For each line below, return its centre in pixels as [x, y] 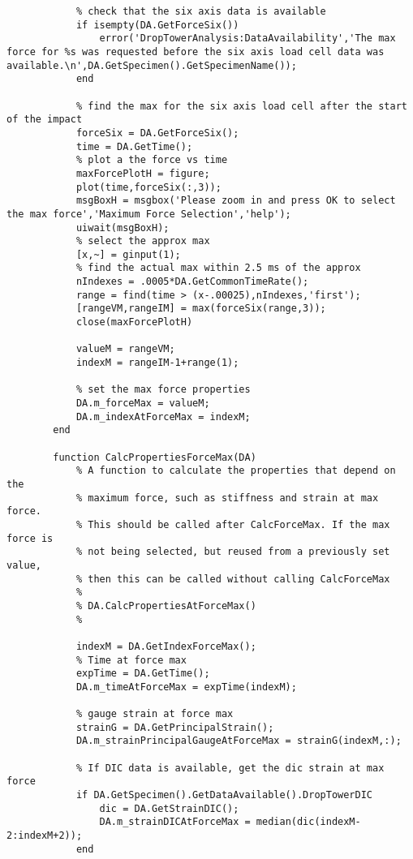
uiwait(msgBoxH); [123, 228]
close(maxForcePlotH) [134, 322]
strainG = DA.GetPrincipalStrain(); [175, 727]
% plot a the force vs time [152, 160]
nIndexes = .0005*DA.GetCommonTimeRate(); [192, 282]
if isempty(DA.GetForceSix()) [157, 25]
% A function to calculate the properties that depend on [236, 471]
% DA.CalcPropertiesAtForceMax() [166, 606]
